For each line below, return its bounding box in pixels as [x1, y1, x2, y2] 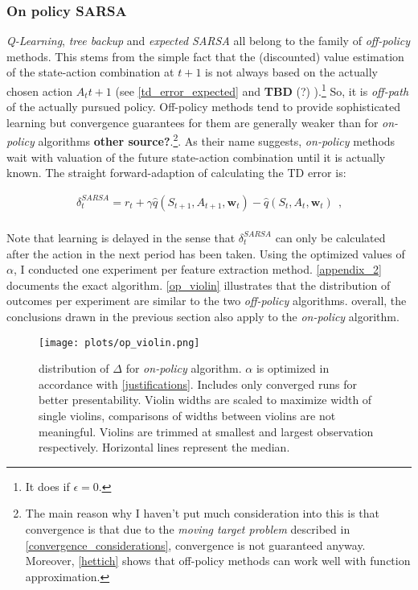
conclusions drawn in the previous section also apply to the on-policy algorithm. [6, 307, 400, 324]
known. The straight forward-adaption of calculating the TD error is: [6, 164, 346, 181]
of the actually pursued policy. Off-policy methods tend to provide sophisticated [6, 98, 401, 115]
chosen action [6, 82, 73, 99]
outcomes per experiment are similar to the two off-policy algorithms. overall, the [6, 292, 407, 309]
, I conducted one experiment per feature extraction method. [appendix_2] [13, 261, 382, 278]
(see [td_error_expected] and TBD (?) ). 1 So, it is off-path [115, 80, 409, 99]
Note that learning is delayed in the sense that [6, 229, 236, 245]
